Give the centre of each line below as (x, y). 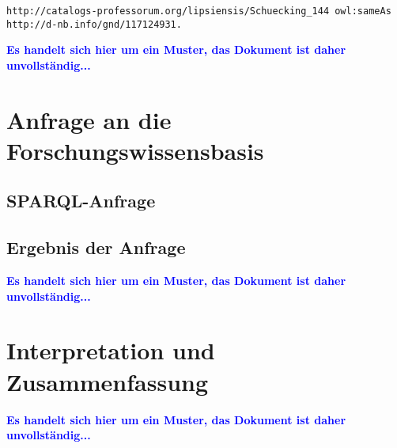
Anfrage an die (89, 119)
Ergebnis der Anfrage (96, 247)
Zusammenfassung (108, 381)
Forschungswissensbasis (135, 150)
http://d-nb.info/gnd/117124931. (94, 24)
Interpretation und (111, 350)
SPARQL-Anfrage (81, 201)
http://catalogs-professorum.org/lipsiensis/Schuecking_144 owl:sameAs (199, 11)
